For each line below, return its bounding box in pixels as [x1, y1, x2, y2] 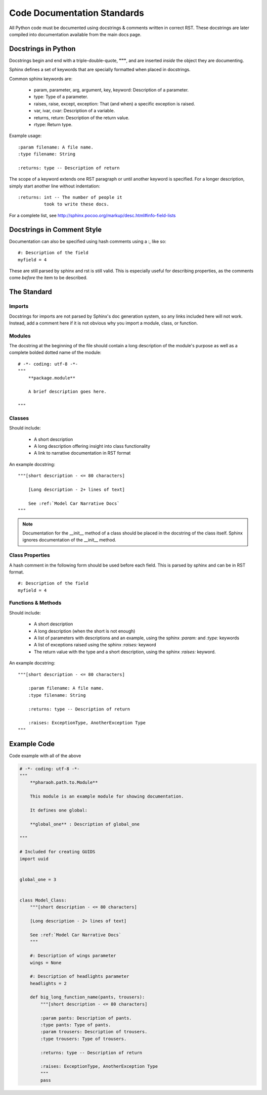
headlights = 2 [30, 980, 67, 986]
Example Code [9, 740, 55, 748]
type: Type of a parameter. [34, 94, 89, 100]
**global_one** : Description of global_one [30, 821, 140, 827]
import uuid [19, 856, 49, 861]
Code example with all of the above [9, 753, 81, 759]
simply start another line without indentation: [9, 183, 100, 189]
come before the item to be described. [9, 275, 88, 281]
